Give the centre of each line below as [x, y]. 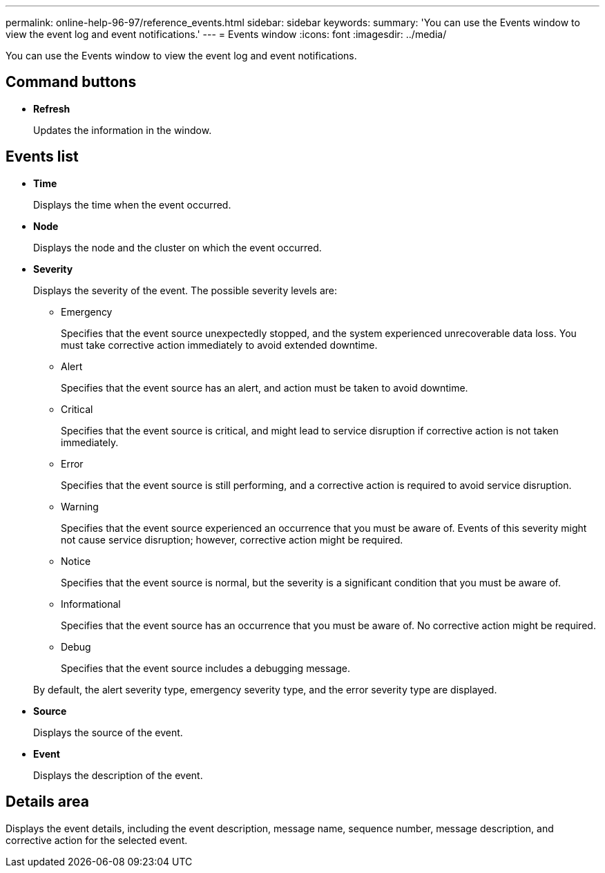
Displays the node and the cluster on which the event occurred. [177, 247]
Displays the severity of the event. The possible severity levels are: [185, 290]
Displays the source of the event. [108, 732]
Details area [47, 802]
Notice [76, 561]
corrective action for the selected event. [97, 840]
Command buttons [71, 82]
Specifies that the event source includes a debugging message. [205, 668]
